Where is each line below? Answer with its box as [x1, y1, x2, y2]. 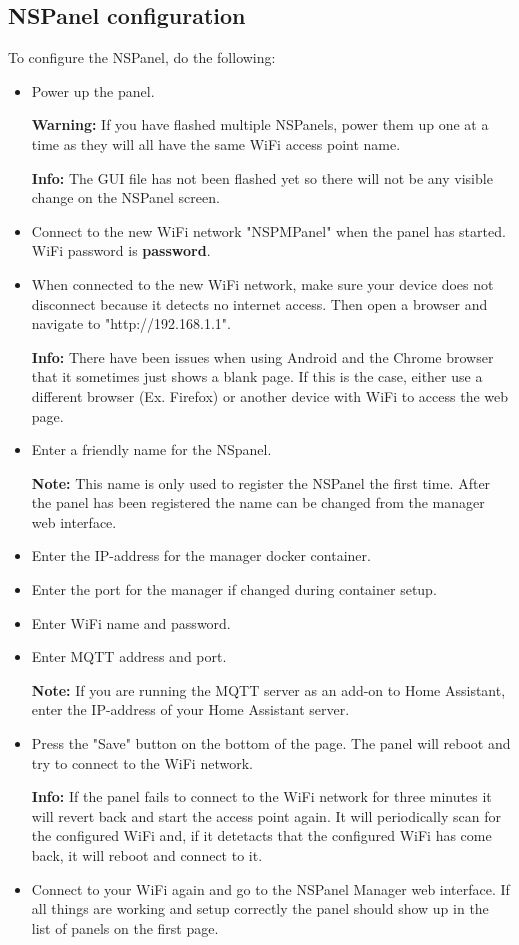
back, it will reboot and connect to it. [31, 845, 263, 866]
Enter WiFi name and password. [31, 612, 231, 633]
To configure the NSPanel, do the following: [8, 47, 276, 68]
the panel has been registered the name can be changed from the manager [31, 492, 485, 513]
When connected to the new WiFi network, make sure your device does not [31, 273, 494, 294]
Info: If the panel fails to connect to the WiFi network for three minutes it [31, 786, 492, 807]
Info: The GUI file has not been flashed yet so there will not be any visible [31, 167, 493, 188]
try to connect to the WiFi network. [31, 752, 253, 773]
